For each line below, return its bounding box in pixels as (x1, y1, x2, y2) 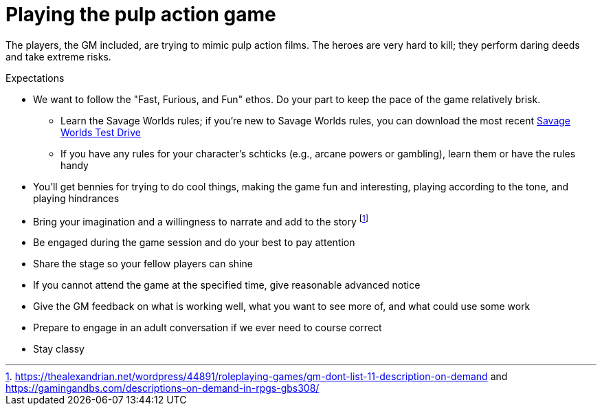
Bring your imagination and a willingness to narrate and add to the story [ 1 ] (33, 213, 369, 227)
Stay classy (33, 343, 85, 355)
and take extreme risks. (5, 50, 111, 63)
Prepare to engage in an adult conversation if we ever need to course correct (33, 322, 382, 334)
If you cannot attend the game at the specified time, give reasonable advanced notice (33, 279, 421, 291)
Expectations (5, 71, 65, 84)
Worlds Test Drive (60, 126, 141, 138)
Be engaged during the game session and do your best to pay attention (33, 236, 355, 249)
